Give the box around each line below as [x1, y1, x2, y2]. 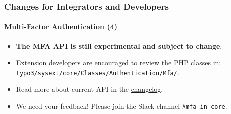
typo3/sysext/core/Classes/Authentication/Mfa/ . [16, 67, 179, 77]
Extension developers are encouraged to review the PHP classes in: [16, 57, 221, 68]
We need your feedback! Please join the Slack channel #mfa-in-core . [16, 101, 227, 111]
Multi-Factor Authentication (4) [4, 21, 117, 32]
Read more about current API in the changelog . [16, 84, 163, 94]
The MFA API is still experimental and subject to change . [16, 40, 222, 51]
